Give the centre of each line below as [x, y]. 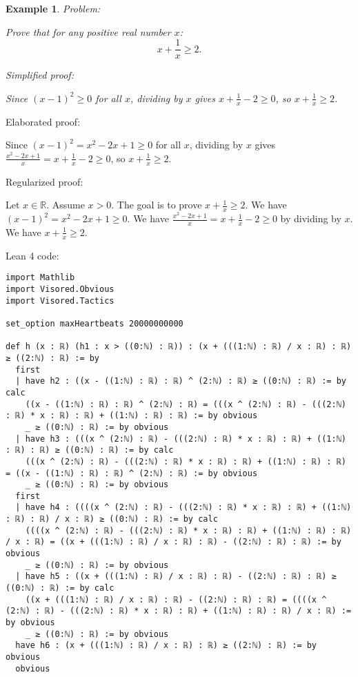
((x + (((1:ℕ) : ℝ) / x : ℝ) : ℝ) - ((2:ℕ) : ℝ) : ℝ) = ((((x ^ [176, 599]
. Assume [66, 205]
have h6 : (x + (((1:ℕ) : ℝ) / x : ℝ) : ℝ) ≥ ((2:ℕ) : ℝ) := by [166, 646]
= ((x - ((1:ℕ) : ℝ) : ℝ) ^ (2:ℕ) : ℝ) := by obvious [132, 473]
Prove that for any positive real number [88, 31]
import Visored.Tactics [60, 301]
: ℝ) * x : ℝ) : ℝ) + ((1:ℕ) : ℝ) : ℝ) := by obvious [132, 416]
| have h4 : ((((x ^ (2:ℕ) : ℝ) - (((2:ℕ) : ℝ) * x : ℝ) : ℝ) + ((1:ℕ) [183, 508]
